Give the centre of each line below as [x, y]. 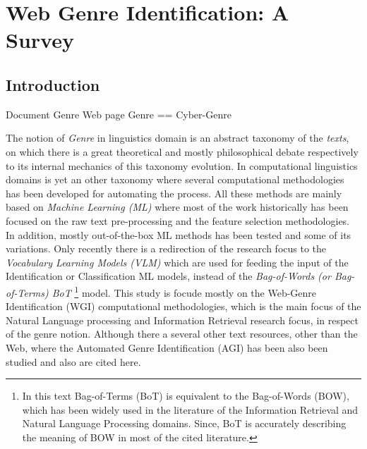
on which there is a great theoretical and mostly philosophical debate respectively [182, 151]
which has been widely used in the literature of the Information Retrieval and [190, 409]
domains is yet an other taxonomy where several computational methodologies [175, 179]
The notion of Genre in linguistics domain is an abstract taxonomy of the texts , [178, 138]
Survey [40, 40]
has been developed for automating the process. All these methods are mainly [174, 193]
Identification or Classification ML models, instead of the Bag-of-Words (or [168, 276]
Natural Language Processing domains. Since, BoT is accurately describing [184, 423]
